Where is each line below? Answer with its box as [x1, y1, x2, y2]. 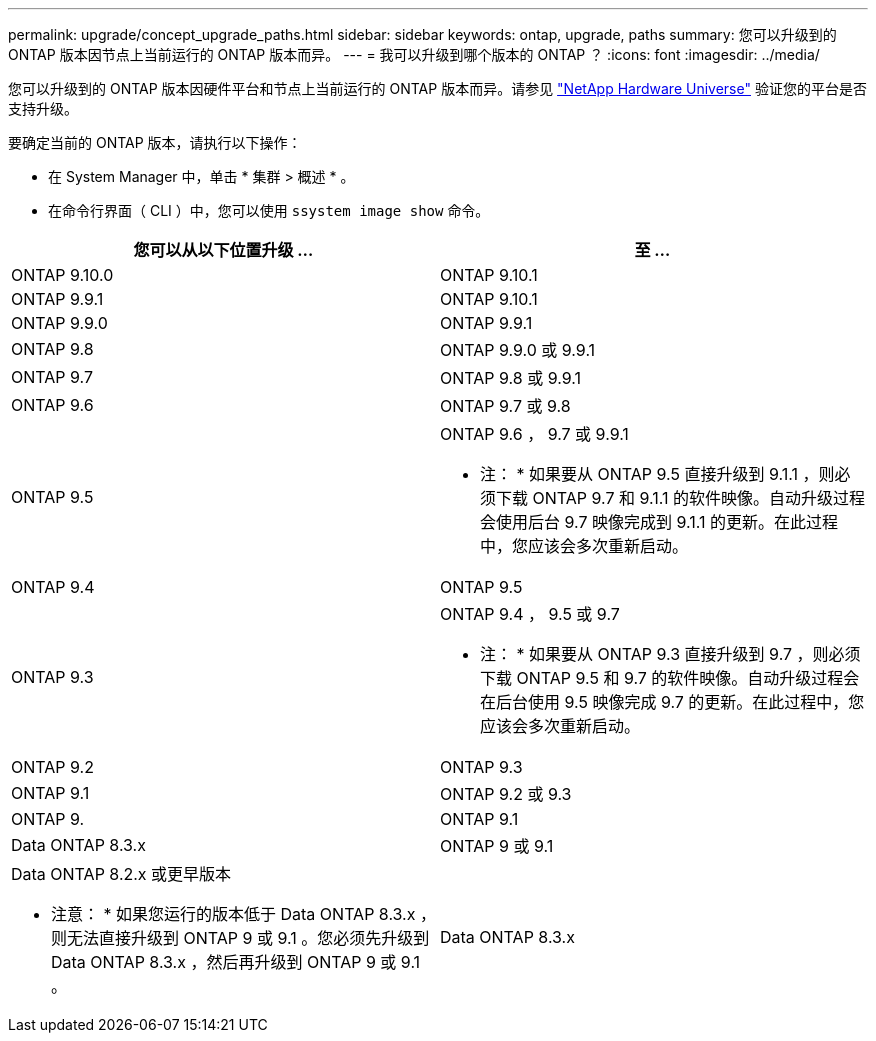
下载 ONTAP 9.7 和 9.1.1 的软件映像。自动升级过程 [496, 488, 865, 508]
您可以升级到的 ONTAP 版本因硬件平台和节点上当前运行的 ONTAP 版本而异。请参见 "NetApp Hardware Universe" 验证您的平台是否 [8, 80, 867, 97]
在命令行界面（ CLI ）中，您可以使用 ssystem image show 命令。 [48, 202, 490, 219]
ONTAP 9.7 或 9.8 [440, 396, 571, 416]
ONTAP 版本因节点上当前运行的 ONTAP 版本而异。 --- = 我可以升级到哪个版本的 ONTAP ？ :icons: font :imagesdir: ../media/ [8, 46, 820, 63]
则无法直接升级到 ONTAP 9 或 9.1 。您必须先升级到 [51, 928, 430, 948]
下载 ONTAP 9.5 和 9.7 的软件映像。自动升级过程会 [480, 668, 860, 688]
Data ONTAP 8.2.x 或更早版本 [11, 864, 232, 884]
